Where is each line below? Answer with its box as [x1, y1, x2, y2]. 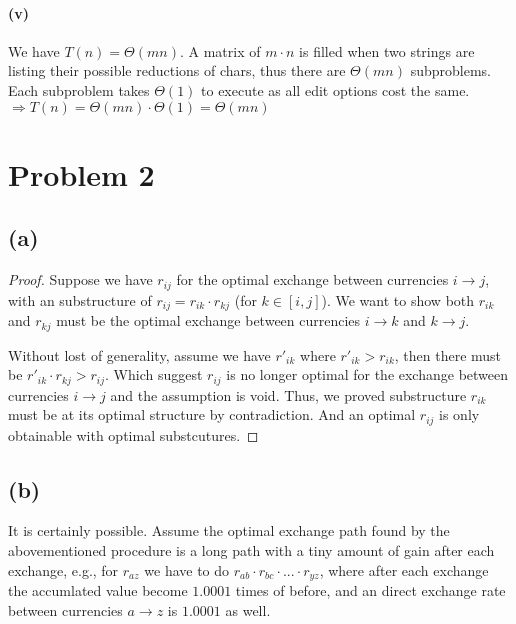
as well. [225, 599, 271, 620]
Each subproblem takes [8, 79, 150, 100]
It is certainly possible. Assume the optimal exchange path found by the [8, 520, 450, 541]
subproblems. [410, 60, 491, 81]
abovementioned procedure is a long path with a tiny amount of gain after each [8, 540, 495, 560]
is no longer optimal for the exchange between [226, 364, 509, 385]
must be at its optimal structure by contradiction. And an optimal [8, 404, 416, 425]
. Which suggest [105, 364, 203, 385]
